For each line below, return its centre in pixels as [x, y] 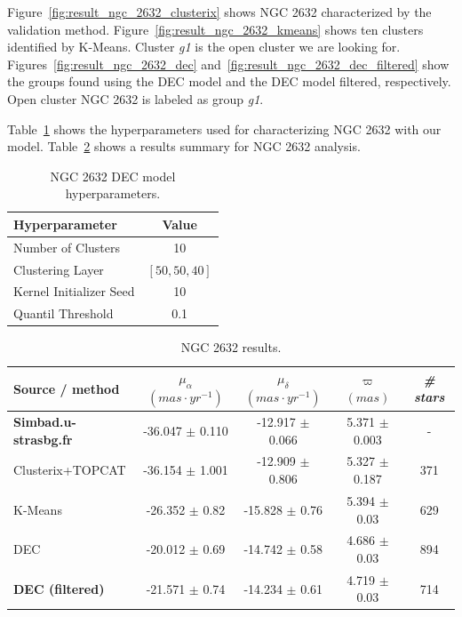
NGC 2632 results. [231, 347]
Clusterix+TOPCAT [70, 470]
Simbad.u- [45, 422]
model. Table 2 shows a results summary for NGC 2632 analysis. [184, 146]
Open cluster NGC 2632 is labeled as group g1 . [135, 98]
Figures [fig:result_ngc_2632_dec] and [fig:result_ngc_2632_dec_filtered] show [228, 64]
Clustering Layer [59, 269]
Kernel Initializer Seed [74, 291]
